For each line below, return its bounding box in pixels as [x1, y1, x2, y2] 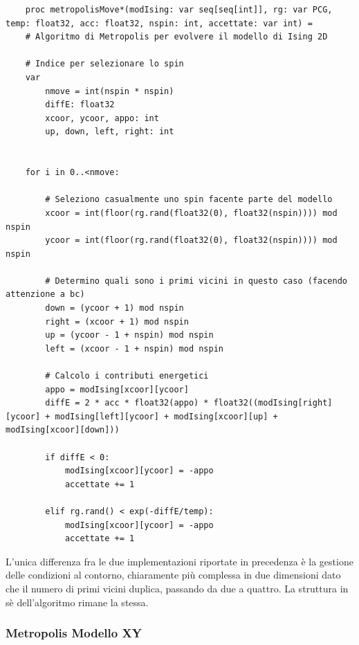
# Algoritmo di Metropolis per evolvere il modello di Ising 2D [25, 32, 328, 42]
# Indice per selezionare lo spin [25, 59, 184, 69]
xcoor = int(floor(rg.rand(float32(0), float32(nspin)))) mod [45, 208, 338, 218]
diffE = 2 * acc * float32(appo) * [45, 398, 209, 408]
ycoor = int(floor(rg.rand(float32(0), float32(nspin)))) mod [45, 235, 338, 246]
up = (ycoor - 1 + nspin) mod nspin [45, 330, 214, 340]
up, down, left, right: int [45, 127, 174, 137]
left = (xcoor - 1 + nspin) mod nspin [45, 343, 223, 354]
